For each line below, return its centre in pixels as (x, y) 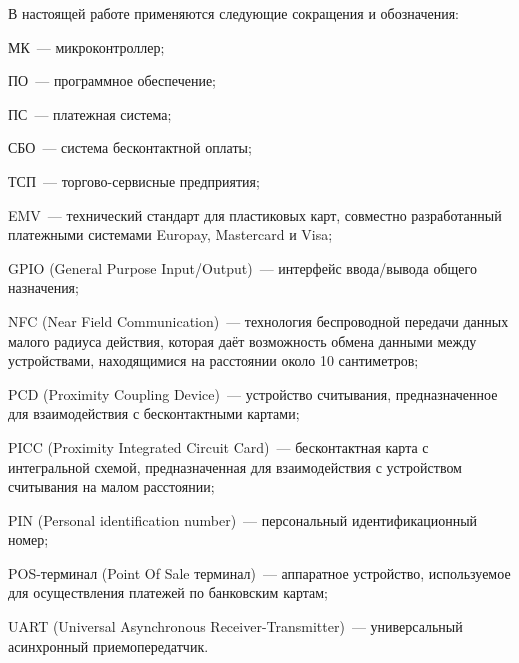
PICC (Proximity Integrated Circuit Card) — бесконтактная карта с (218, 446)
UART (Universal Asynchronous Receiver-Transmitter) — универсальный (235, 626)
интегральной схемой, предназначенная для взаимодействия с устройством (235, 466)
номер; (28, 539)
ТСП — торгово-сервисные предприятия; (134, 180)
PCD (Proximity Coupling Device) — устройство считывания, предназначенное (253, 393)
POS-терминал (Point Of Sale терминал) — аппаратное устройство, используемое (259, 572)
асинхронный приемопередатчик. (108, 645)
